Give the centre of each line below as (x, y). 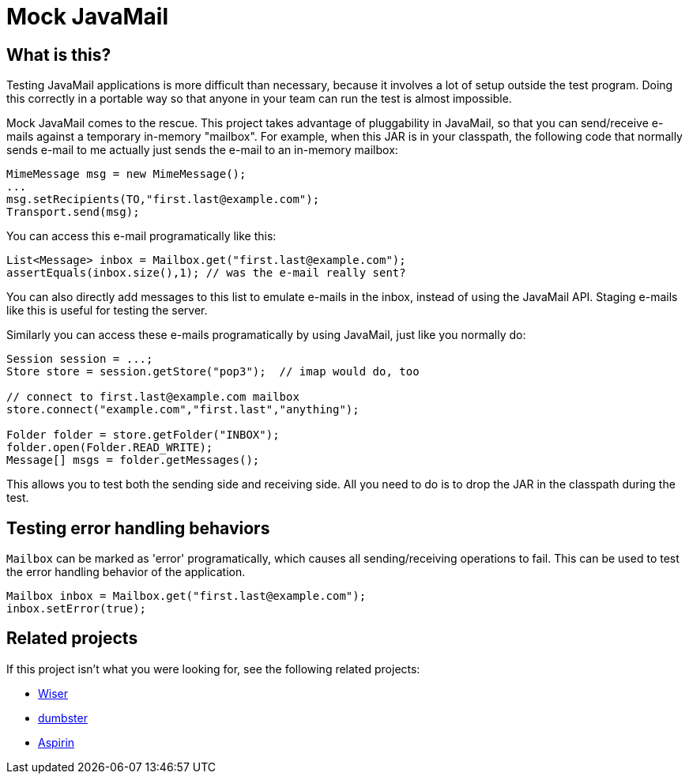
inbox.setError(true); (77, 609)
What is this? (59, 55)
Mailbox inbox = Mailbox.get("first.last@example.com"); (186, 596)
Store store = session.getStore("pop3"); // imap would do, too (213, 372)
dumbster (63, 718)
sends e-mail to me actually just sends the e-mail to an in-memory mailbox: (202, 150)
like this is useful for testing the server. (107, 311)
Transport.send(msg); (73, 212)
